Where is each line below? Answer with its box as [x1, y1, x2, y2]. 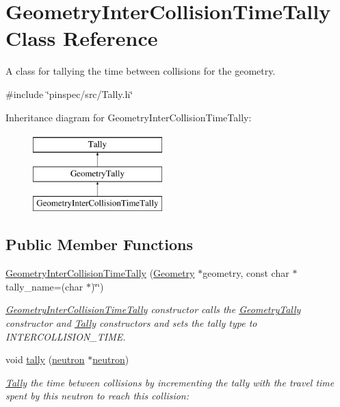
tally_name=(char [5, 279, 83, 293]
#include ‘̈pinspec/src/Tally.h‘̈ [5, 86, 133, 101]
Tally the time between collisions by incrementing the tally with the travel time [5, 375, 335, 389]
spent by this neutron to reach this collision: [5, 388, 189, 403]
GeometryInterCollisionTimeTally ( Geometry [5, 266, 195, 280]
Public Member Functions [5, 234, 193, 255]
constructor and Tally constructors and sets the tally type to [5, 316, 257, 330]
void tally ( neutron [5, 352, 85, 367]
